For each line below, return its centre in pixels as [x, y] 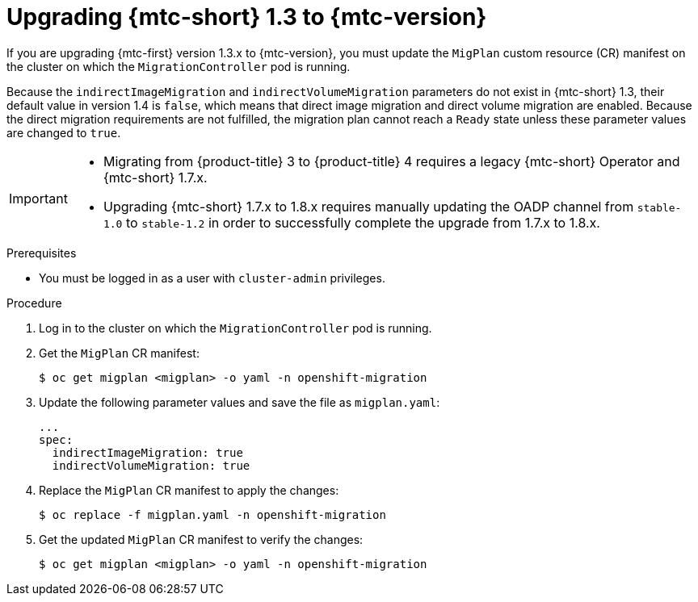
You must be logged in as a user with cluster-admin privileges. [212, 278]
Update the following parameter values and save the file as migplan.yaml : [240, 402]
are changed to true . [64, 132]
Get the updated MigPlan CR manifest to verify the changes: [201, 539]
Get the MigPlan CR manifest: [119, 353]
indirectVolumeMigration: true [151, 465]
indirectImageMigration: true [147, 452]
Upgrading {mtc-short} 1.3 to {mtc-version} [247, 17]
